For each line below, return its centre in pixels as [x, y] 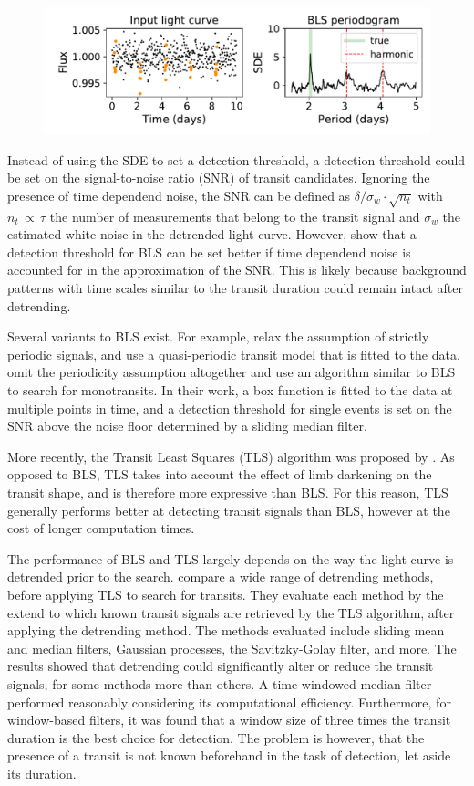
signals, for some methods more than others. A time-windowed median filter [220, 683]
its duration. [42, 773]
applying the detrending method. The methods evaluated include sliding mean [226, 630]
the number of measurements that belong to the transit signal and [235, 216]
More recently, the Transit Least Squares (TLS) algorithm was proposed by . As [231, 456]
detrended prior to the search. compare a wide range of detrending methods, [221, 576]
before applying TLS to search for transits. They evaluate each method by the [226, 594]
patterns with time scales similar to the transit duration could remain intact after [235, 288]
